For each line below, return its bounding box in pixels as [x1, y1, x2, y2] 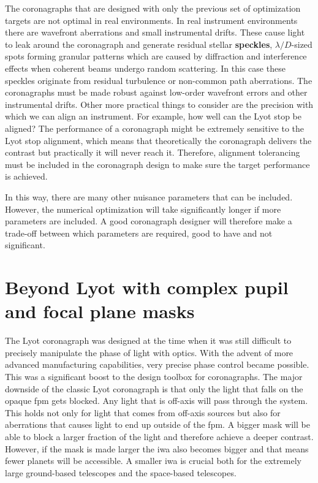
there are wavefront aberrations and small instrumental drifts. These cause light [5, 26, 305, 39]
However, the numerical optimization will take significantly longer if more [5, 202, 281, 215]
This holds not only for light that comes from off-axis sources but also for [5, 406, 281, 419]
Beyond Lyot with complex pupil [5, 275, 289, 300]
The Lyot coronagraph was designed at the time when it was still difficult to [5, 334, 292, 347]
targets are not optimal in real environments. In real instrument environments [5, 13, 298, 26]
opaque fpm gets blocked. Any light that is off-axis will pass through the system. [5, 394, 308, 407]
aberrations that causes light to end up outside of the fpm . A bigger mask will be [5, 418, 310, 431]
